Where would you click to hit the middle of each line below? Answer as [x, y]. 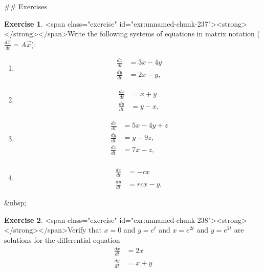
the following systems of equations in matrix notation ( [173, 34]
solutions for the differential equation [62, 240]
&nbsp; [15, 203]
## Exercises [26, 6]
